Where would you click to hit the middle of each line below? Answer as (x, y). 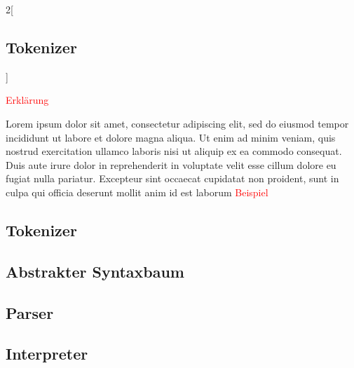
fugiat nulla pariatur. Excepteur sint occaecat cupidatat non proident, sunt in (172, 178)
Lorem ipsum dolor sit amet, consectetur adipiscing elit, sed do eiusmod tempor (177, 123)
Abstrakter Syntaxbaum (95, 271)
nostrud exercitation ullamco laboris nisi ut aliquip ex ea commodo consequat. (174, 151)
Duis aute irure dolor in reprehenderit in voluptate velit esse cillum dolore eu (171, 164)
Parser (30, 312)
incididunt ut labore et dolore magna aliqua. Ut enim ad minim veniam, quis (171, 137)
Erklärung (27, 100)
